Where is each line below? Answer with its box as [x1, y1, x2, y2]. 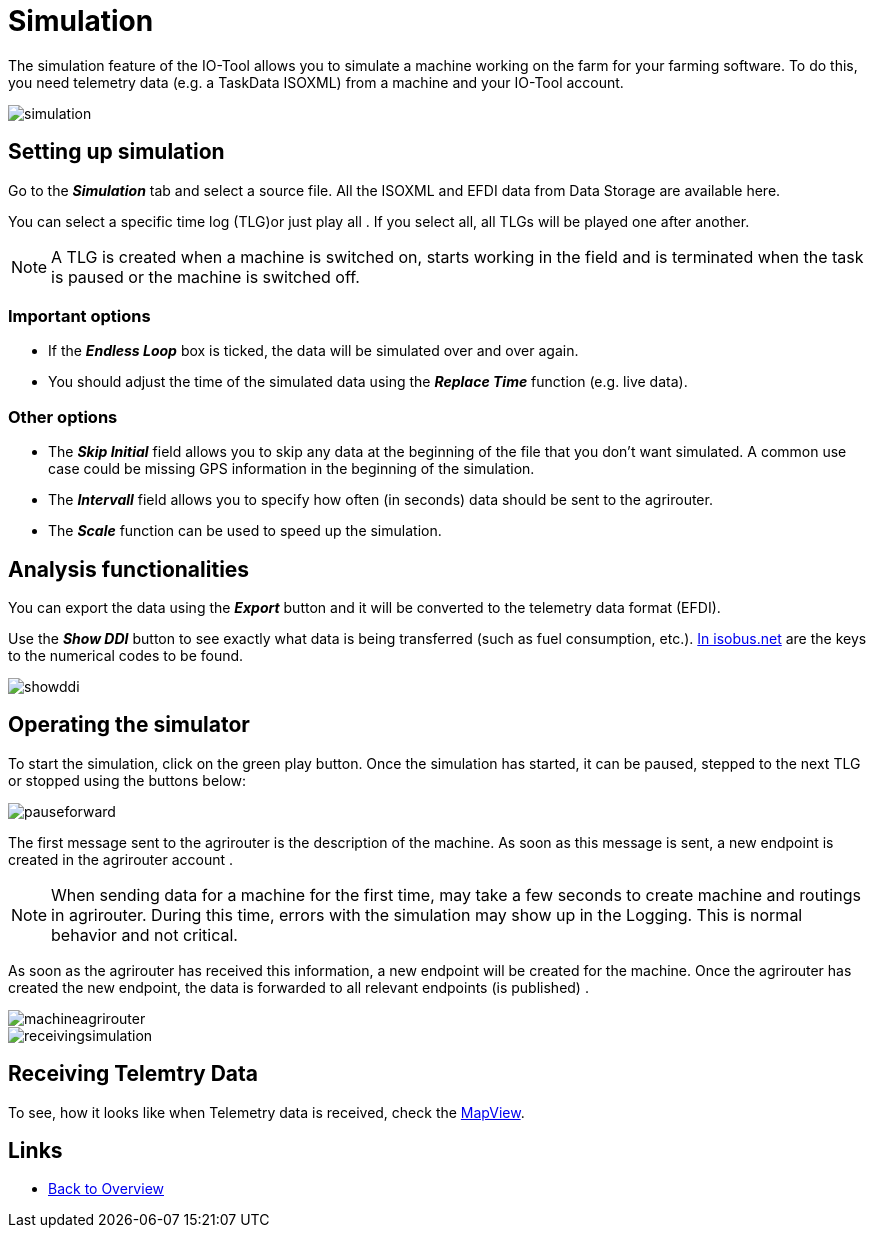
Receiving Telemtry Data [8, 1061, 258, 1087]
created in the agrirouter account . [8, 850, 233, 868]
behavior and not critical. [51, 924, 238, 945]
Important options [8, 305, 151, 326]
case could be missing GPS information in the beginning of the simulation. [48, 460, 535, 478]
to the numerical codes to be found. [8, 646, 244, 664]
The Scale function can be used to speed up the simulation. [48, 522, 442, 540]
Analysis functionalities [8, 556, 250, 582]
